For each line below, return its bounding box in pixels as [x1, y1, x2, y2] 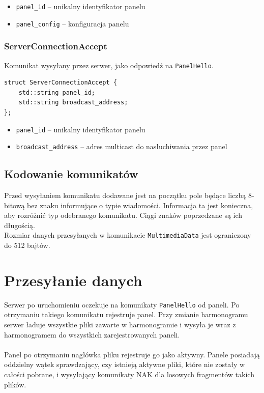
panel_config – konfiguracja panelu [16, 18, 129, 29]
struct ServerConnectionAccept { [4, 79, 117, 87]
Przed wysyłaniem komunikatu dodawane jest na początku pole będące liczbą [4, 190, 246, 201]
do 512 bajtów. [4, 240, 50, 250]
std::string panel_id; [18, 89, 95, 96]
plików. [4, 379, 26, 389]
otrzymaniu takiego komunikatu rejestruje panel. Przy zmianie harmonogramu [4, 309, 248, 320]
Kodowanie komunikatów [4, 166, 138, 182]
